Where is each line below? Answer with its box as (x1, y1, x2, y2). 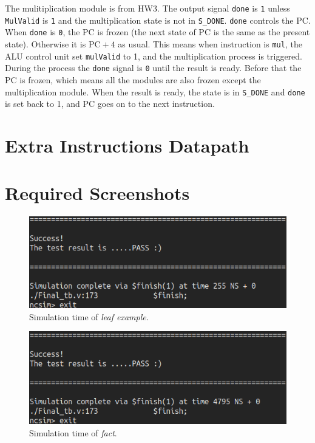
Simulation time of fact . (29, 426, 117, 439)
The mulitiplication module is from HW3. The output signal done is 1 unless (5, 2, 290, 14)
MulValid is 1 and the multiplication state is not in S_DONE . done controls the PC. (5, 13, 311, 26)
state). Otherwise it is (5, 37, 86, 50)
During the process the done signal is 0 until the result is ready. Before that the (5, 61, 302, 74)
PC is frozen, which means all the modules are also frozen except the (5, 73, 261, 86)
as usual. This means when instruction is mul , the (118, 37, 302, 50)
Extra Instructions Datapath (5, 132, 249, 157)
